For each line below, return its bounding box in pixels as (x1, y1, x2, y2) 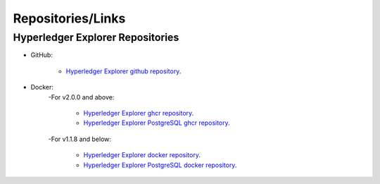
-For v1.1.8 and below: (48, 135, 112, 143)
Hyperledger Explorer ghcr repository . (83, 109, 194, 117)
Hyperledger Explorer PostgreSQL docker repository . (83, 161, 237, 169)
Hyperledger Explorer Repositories (13, 31, 179, 44)
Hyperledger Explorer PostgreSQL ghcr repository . (83, 118, 230, 127)
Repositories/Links (13, 11, 126, 26)
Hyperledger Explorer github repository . (65, 67, 182, 75)
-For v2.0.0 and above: (48, 92, 115, 102)
